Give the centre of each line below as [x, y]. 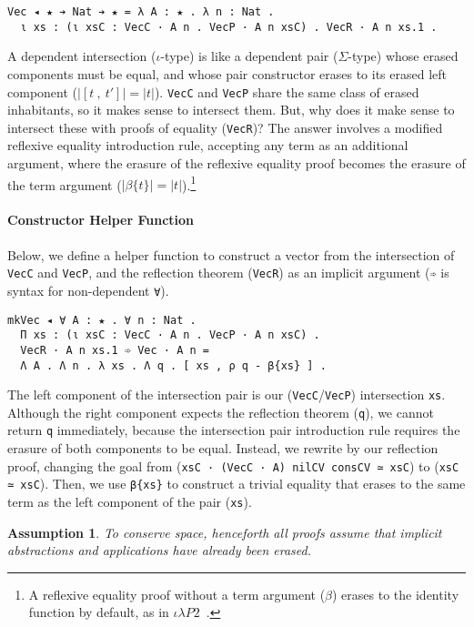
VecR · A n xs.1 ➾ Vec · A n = [115, 350]
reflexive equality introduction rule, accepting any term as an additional [208, 145]
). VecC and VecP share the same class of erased [287, 91]
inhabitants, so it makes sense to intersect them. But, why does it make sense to [231, 110]
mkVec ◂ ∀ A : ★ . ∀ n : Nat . [102, 320]
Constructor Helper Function [101, 220]
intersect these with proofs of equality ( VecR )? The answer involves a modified [225, 127]
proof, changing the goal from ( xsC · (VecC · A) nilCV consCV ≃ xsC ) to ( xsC [233, 465]
